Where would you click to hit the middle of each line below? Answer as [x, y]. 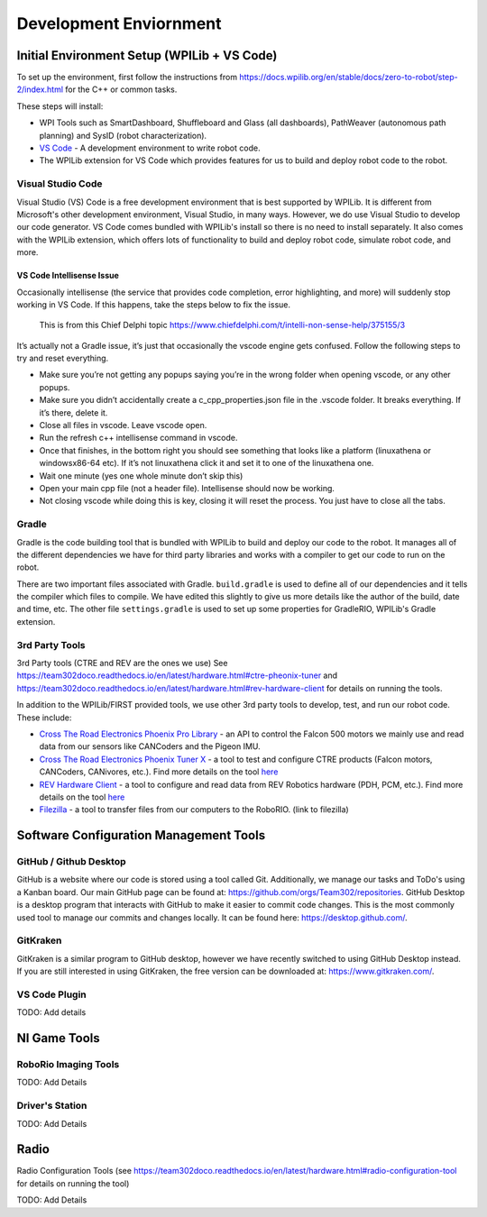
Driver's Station [52, 1106]
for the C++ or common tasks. [121, 89]
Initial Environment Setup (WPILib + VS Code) [147, 55]
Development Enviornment [119, 23]
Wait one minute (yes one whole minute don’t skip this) [141, 476]
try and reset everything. [63, 358]
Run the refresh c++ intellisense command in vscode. [138, 438]
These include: [44, 718]
